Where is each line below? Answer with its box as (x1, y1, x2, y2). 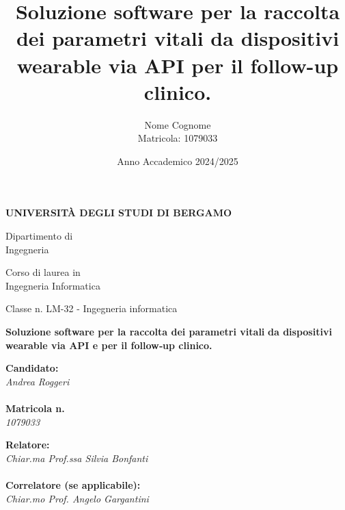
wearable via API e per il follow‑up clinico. (5, 337, 212, 352)
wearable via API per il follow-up (16, 51, 339, 79)
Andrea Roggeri (5, 374, 70, 388)
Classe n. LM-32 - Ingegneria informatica (5, 301, 178, 316)
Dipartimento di (5, 229, 73, 243)
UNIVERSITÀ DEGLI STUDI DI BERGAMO (5, 205, 232, 220)
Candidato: (5, 361, 59, 375)
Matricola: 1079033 (137, 131, 218, 145)
